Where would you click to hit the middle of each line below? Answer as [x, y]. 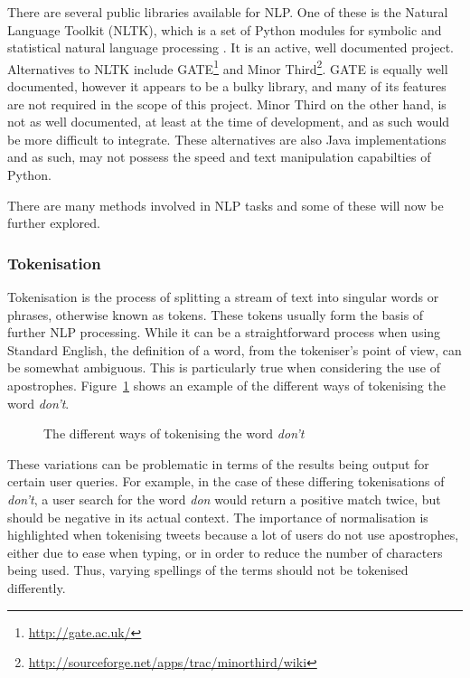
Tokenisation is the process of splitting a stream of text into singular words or [223, 297]
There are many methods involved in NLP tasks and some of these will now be [226, 205]
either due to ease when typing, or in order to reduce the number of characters [225, 552]
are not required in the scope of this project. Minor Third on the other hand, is [227, 104]
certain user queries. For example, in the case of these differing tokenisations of [226, 481]
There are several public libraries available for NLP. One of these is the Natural [228, 12]
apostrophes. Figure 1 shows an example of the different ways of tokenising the [226, 385]
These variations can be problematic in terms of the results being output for [218, 463]
